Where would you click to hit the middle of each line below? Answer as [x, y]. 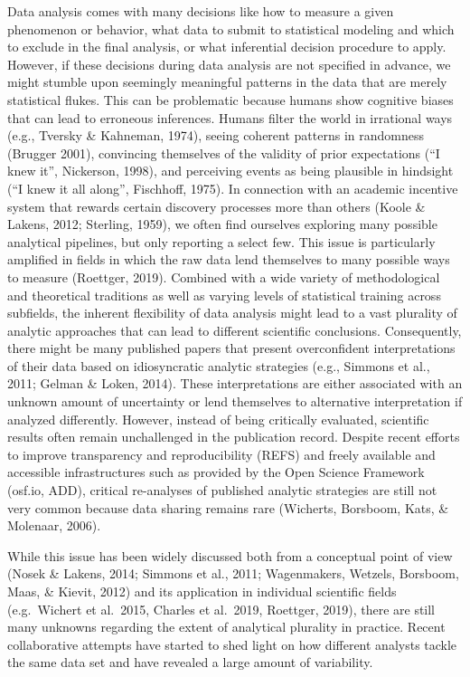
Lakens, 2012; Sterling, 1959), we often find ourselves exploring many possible [222, 224]
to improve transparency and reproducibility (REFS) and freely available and [221, 454]
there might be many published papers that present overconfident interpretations [231, 348]
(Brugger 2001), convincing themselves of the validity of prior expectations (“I [224, 153]
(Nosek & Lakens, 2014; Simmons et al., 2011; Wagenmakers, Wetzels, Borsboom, [233, 573]
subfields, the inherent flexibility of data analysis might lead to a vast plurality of [232, 313]
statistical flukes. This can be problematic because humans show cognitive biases [230, 99]
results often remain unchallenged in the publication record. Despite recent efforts [234, 437]
